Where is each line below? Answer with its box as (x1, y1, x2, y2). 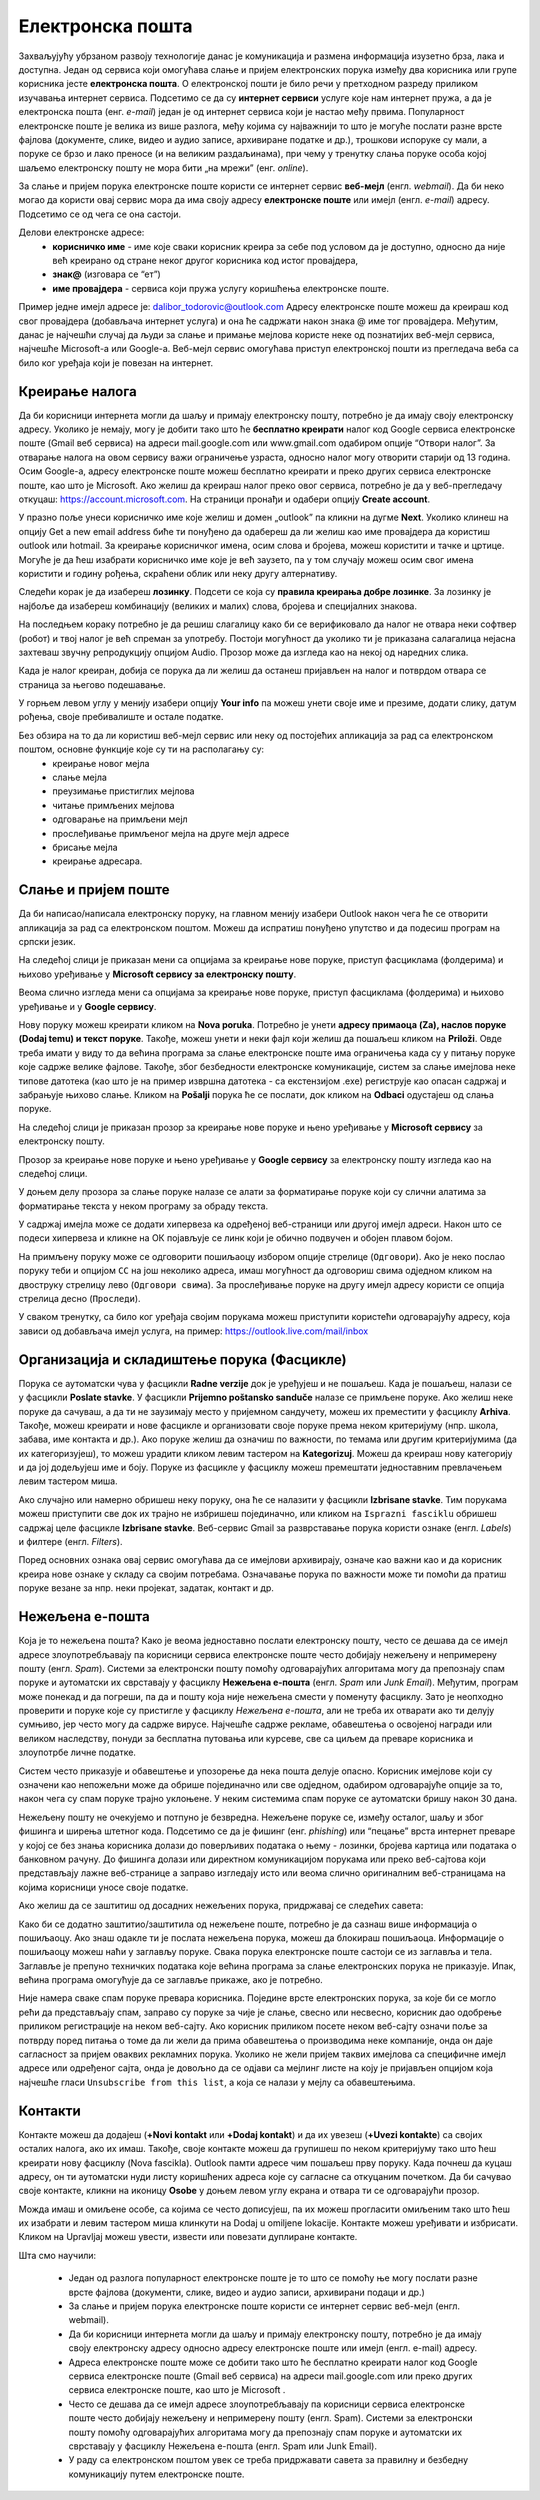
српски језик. (18, 936, 76, 948)
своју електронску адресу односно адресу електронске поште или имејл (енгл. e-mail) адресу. (68, 2342, 478, 2354)
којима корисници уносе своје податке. (18, 1881, 189, 1893)
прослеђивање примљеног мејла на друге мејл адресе (52, 827, 290, 839)
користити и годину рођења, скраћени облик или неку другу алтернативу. (18, 567, 338, 579)
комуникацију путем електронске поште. (68, 2468, 245, 2480)
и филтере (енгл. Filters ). (18, 1536, 124, 1548)
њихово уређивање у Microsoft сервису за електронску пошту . (18, 968, 297, 980)
